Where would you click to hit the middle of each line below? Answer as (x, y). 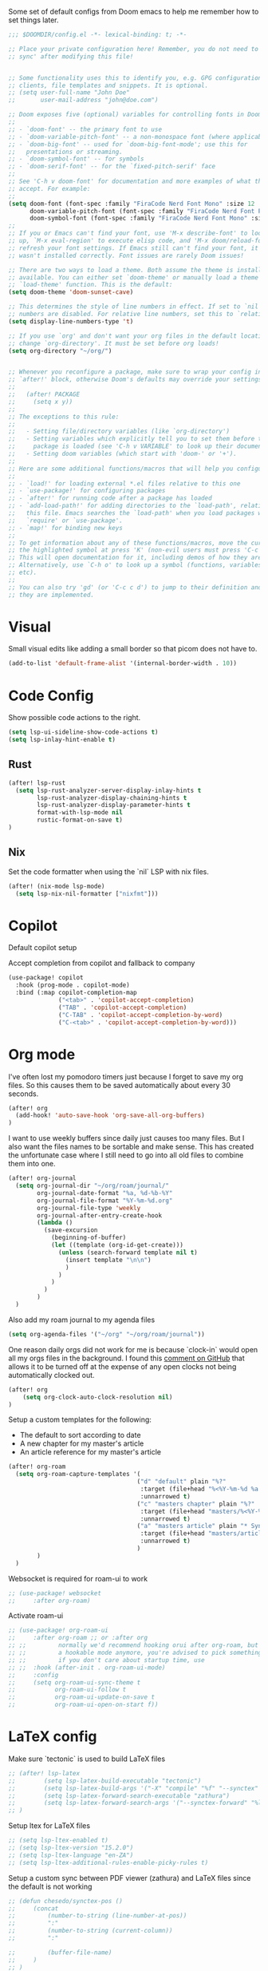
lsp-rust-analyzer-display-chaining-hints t (112, 798)
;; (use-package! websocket (55, 1593)
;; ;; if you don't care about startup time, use (106, 1660)
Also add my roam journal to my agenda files (82, 1320)
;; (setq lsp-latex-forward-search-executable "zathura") (119, 1795)
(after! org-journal (43, 1178)
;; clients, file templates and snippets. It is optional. (108, 85)
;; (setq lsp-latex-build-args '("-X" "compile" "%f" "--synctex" (134, 1788)
